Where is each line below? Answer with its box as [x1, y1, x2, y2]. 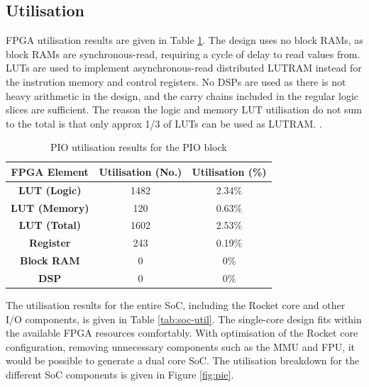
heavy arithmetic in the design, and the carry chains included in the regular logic [6, 88, 358, 103]
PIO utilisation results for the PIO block [50, 140, 227, 155]
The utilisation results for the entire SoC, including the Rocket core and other [6, 298, 346, 313]
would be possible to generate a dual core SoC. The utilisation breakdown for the [6, 353, 360, 368]
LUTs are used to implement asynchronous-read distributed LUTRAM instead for [6, 60, 362, 75]
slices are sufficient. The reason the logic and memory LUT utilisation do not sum [6, 102, 362, 117]
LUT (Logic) [18, 182, 82, 197]
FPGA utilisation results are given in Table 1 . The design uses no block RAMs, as [6, 33, 363, 47]
